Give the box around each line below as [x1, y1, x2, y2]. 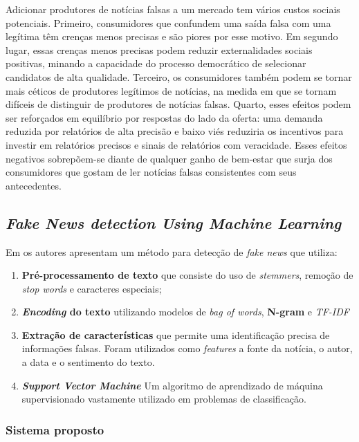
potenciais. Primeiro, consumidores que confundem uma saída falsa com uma [6, 15, 331, 30]
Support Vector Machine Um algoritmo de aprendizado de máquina [21, 378, 323, 392]
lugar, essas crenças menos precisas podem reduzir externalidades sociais [6, 42, 313, 57]
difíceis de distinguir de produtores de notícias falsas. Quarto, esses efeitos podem [6, 97, 351, 111]
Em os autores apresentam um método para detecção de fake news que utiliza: [6, 244, 338, 259]
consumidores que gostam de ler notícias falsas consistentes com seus [6, 165, 297, 179]
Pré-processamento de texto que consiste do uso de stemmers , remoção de [21, 268, 353, 282]
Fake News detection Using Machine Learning [6, 212, 342, 233]
